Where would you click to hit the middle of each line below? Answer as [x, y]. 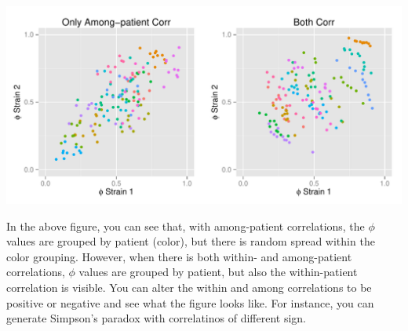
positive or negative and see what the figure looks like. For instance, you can [190, 302]
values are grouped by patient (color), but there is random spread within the [191, 241]
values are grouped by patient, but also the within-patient [218, 272]
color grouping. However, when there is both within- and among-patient [179, 256]
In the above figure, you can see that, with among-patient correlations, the [186, 226]
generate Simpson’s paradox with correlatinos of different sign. [157, 318]
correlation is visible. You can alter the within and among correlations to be [189, 287]
